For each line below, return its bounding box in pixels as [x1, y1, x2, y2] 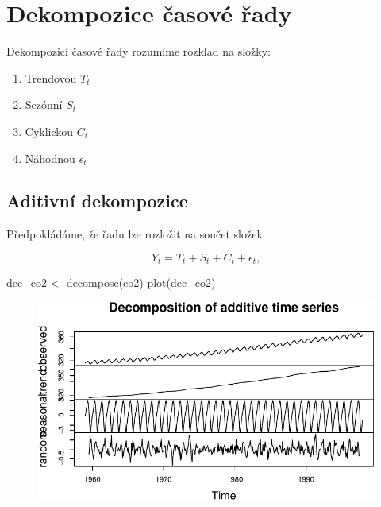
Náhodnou [25, 149, 75, 166]
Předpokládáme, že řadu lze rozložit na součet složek [6, 226, 263, 242]
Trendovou [25, 69, 77, 86]
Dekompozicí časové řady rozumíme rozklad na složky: [6, 43, 271, 60]
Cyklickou [25, 122, 74, 139]
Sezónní [25, 96, 63, 113]
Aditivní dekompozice [6, 188, 188, 213]
